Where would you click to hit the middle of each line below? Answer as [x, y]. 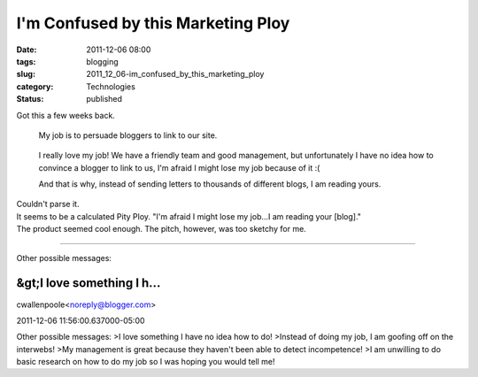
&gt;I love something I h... [89, 283]
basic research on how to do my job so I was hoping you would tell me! [146, 362]
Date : [27, 50]
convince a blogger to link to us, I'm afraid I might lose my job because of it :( [179, 167]
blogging [102, 61]
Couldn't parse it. [48, 204]
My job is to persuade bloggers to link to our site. [128, 135]
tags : [26, 61]
